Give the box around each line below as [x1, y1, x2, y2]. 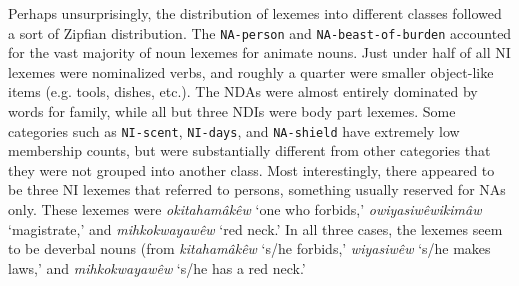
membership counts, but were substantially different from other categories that [8, 140, 491, 161]
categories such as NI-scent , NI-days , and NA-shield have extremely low [8, 120, 460, 141]
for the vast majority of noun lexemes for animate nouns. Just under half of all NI [8, 42, 511, 63]
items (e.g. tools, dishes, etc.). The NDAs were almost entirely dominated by [8, 81, 478, 102]
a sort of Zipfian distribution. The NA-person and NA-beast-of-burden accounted [8, 22, 512, 43]
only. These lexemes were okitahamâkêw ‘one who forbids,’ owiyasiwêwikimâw [8, 199, 482, 220]
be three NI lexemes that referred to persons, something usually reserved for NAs [8, 179, 506, 200]
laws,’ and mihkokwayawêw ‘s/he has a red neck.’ [8, 257, 306, 278]
